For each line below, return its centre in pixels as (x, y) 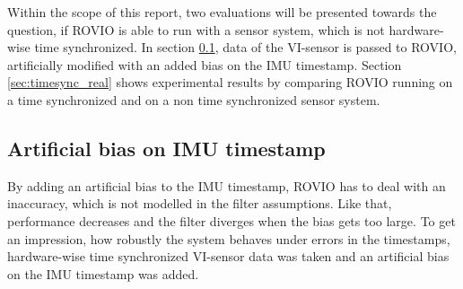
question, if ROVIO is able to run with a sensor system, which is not (196, 29)
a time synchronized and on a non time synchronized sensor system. (194, 99)
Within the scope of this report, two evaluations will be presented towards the (222, 12)
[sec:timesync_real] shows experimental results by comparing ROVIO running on (230, 82)
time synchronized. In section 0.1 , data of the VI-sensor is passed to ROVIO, (245, 47)
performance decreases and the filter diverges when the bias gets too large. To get (231, 220)
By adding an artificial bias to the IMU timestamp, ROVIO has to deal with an (227, 185)
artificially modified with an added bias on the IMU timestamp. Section (205, 64)
